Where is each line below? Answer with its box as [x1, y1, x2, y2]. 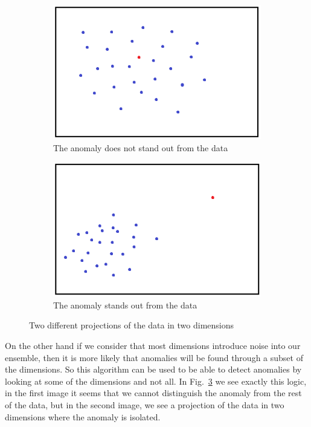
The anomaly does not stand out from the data [53, 141, 228, 154]
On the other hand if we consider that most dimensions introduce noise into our [5, 339, 301, 351]
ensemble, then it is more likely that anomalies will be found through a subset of [5, 351, 303, 363]
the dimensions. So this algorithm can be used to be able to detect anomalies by [5, 363, 302, 376]
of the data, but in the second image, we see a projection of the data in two [5, 398, 284, 411]
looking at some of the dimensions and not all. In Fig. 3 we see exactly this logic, [5, 374, 307, 387]
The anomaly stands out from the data [53, 298, 197, 311]
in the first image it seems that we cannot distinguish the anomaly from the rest [5, 386, 302, 399]
